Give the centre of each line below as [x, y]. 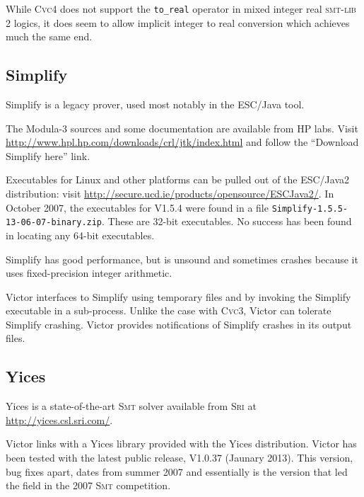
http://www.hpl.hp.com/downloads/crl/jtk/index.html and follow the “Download [182, 142]
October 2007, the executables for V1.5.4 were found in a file [137, 207]
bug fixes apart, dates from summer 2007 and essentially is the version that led [177, 471]
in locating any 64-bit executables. [80, 235]
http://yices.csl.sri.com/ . [59, 419]
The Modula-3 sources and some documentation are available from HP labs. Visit [182, 128]
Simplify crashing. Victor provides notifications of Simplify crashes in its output [179, 324]
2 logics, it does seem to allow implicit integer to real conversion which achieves [178, 22]
